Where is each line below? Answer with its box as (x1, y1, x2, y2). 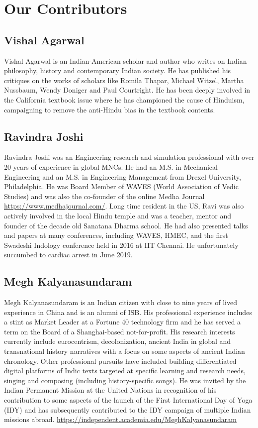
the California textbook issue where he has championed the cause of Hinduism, (4, 94, 245, 105)
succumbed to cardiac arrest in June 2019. (4, 249, 133, 260)
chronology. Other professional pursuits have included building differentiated (4, 355, 237, 366)
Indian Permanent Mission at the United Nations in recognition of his (4, 385, 217, 395)
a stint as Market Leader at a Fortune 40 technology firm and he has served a (4, 317, 241, 327)
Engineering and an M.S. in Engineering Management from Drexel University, (4, 171, 241, 182)
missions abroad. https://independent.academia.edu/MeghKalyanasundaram (4, 414, 237, 425)
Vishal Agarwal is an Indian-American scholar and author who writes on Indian (4, 55, 247, 66)
